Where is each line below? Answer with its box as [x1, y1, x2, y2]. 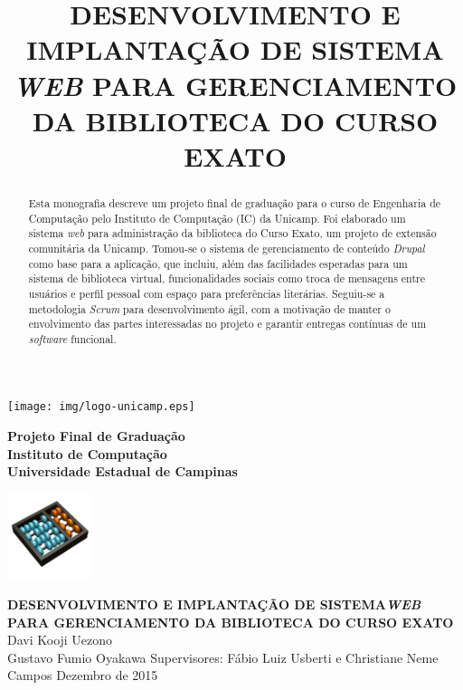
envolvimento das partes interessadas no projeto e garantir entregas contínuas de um [28, 316, 427, 331]
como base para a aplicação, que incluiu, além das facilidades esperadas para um [28, 255, 408, 271]
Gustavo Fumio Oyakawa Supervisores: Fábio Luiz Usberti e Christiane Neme [7, 647, 439, 666]
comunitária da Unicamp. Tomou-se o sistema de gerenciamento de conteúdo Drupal [28, 240, 425, 255]
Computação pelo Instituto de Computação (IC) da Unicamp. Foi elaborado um [28, 210, 406, 225]
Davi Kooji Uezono [7, 630, 113, 649]
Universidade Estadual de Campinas [7, 462, 238, 481]
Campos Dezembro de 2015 [7, 666, 158, 685]
